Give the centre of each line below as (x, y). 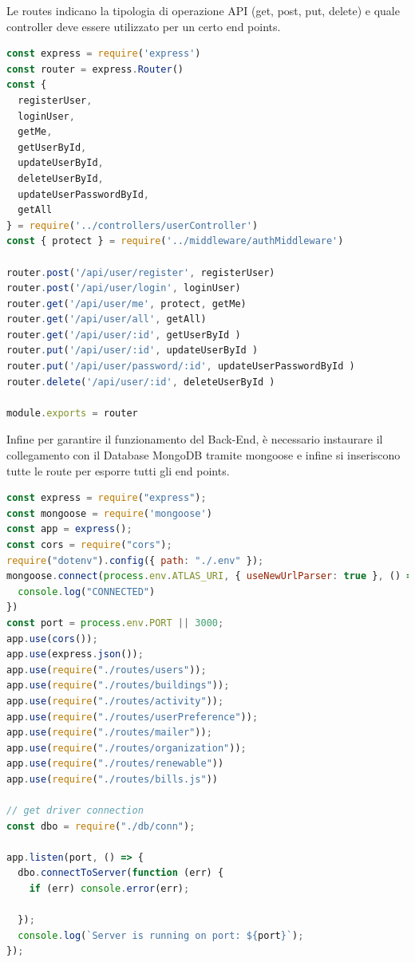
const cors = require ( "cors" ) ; (89, 545)
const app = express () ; (69, 529)
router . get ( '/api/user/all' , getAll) (107, 319)
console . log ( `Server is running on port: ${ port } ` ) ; (161, 935)
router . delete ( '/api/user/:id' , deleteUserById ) (141, 382)
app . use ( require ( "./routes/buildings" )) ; (118, 686)
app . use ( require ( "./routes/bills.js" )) (112, 779)
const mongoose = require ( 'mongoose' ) (109, 513)
